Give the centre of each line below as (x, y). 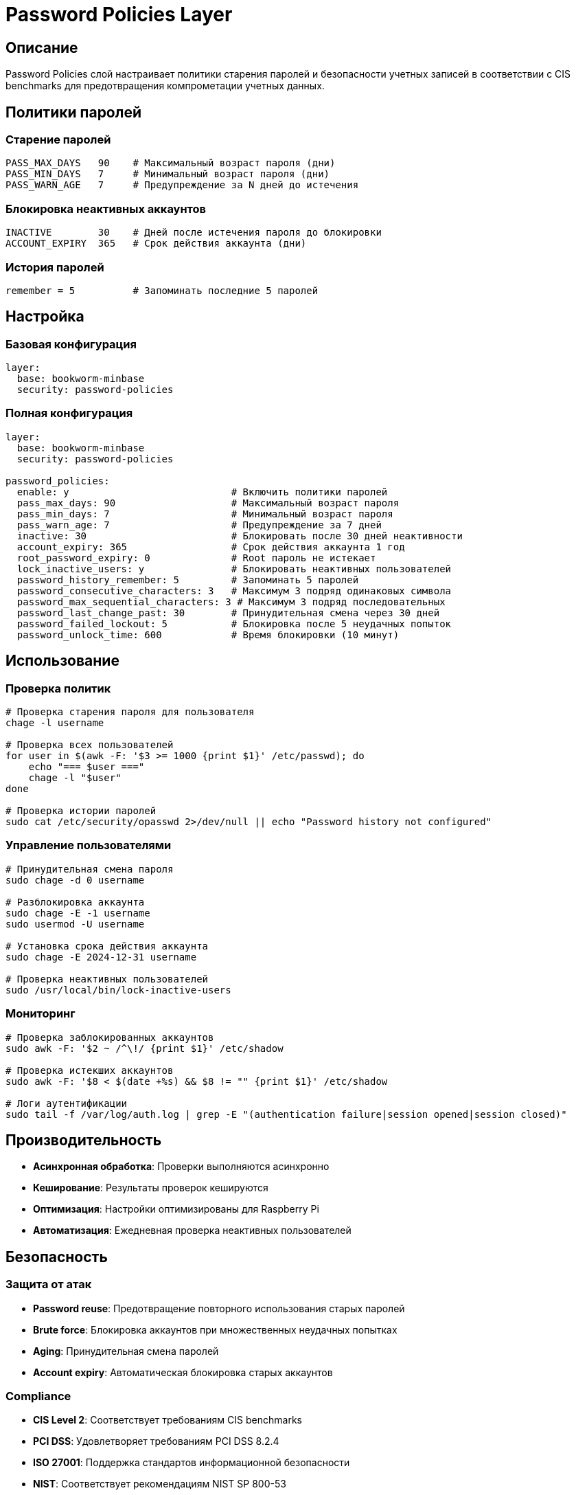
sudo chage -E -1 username (78, 913)
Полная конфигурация (69, 413)
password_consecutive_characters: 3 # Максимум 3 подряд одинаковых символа (234, 591)
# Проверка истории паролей (81, 811)
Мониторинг (41, 1014)
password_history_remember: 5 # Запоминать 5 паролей (188, 580)
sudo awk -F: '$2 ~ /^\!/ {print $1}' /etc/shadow (145, 1048)
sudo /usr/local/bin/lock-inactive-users (118, 990)
